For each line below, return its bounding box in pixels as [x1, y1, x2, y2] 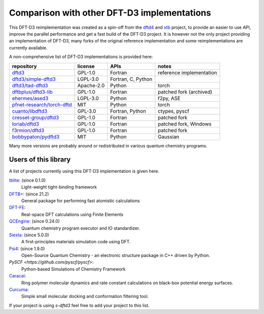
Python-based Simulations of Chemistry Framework [21, 266, 126, 272]
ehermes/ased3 [12, 95, 49, 102]
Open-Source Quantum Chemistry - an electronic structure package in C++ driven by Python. [21, 252, 210, 258]
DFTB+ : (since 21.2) [9, 191, 49, 197]
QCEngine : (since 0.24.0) [9, 218, 60, 224]
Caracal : [9, 273, 26, 279]
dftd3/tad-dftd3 [12, 82, 48, 89]
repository [12, 63, 37, 69]
